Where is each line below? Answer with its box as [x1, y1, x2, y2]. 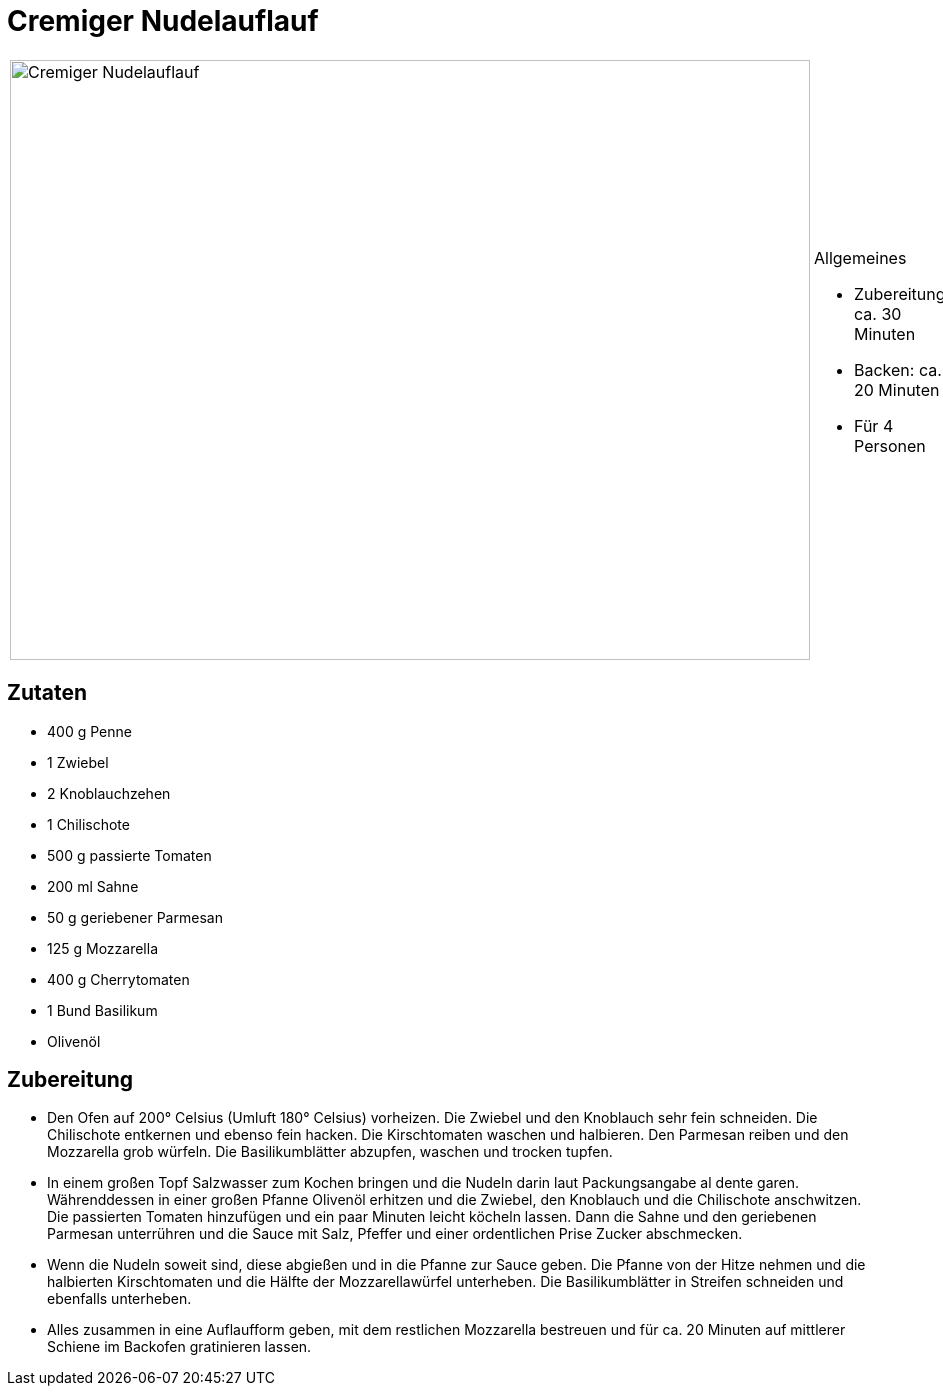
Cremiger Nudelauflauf [7, 4, 319, 38]
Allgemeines [814, 247, 907, 268]
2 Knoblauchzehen [47, 784, 171, 802]
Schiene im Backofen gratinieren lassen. [47, 1338, 312, 1356]
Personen [854, 435, 926, 456]
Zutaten [7, 680, 88, 706]
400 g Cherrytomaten [47, 970, 190, 988]
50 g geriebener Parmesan [47, 908, 223, 926]
